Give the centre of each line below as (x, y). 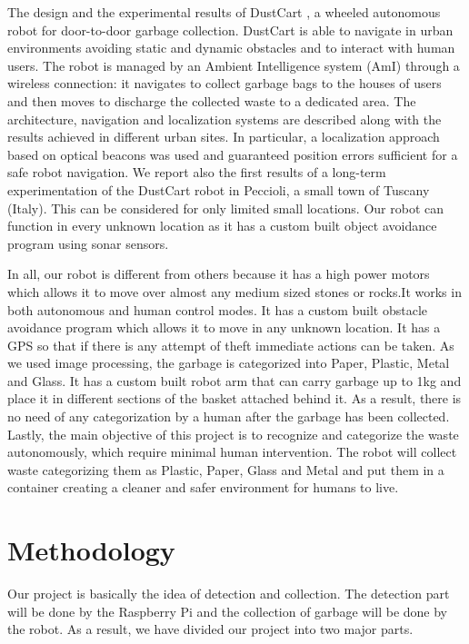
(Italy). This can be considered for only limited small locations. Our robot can (225, 208)
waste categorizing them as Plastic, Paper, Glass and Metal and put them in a (226, 469)
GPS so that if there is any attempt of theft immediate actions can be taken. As (231, 345)
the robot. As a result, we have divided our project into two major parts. (210, 629)
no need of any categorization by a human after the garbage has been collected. (229, 416)
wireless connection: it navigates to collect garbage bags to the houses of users (225, 83)
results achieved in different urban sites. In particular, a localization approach (224, 137)
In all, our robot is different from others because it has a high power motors (219, 274)
